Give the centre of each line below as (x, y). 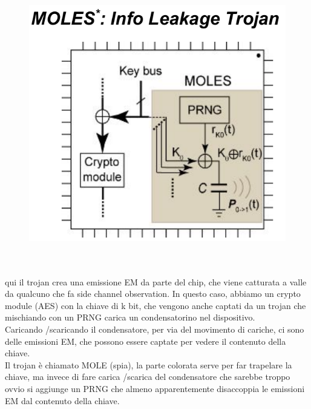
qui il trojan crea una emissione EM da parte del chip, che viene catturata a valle (156, 281)
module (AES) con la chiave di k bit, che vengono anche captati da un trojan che (155, 305)
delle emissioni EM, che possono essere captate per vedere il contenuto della (146, 341)
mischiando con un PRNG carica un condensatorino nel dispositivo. (130, 317)
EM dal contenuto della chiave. (62, 400)
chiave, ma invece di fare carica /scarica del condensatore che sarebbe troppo (148, 377)
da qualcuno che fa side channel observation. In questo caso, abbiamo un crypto (153, 294)
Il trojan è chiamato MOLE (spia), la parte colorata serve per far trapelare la (149, 364)
